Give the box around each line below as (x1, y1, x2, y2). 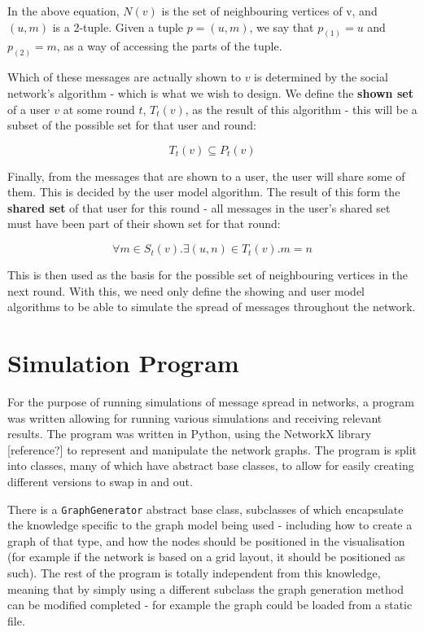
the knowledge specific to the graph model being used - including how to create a (7, 516, 413, 533)
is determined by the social (254, 68, 388, 86)
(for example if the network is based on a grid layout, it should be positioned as (7, 548, 405, 565)
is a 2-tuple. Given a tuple (52, 18, 184, 35)
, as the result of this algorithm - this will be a (185, 100, 417, 117)
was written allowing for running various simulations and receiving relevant (7, 409, 382, 426)
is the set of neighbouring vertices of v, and (161, 2, 378, 19)
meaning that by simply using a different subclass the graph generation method (7, 580, 404, 597)
